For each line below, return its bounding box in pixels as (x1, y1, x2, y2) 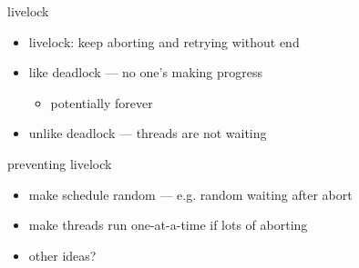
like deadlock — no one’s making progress (28, 63, 262, 82)
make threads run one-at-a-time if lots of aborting (28, 215, 308, 234)
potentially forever (50, 93, 153, 112)
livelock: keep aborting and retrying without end (28, 32, 300, 51)
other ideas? (28, 245, 97, 264)
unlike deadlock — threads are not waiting (28, 124, 267, 143)
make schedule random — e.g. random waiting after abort (28, 184, 353, 203)
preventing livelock (7, 154, 112, 173)
